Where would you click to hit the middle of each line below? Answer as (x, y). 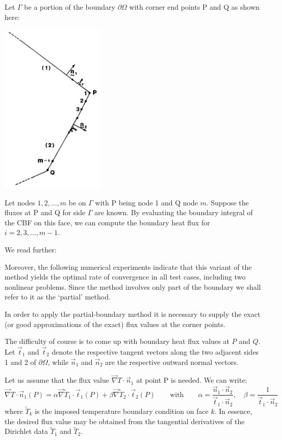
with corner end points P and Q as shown (194, 7)
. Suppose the (227, 202)
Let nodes (20, 202)
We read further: (31, 249)
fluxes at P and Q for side (45, 212)
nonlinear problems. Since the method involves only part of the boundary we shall (133, 286)
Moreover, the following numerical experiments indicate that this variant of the (128, 267)
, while (58, 362)
